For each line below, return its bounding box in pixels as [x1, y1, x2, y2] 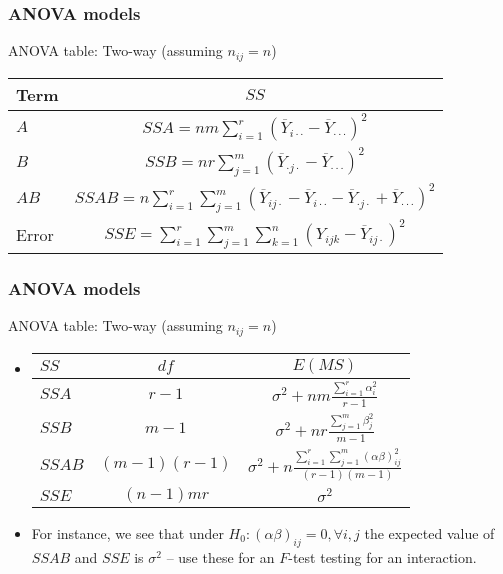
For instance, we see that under [31, 523, 224, 543]
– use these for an [166, 546, 275, 567]
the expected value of [364, 523, 495, 543]
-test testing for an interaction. [288, 546, 477, 567]
